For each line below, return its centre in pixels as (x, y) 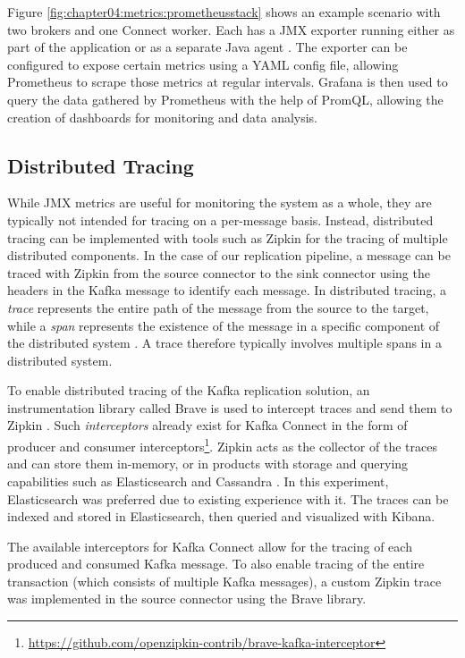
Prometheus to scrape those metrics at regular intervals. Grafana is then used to (228, 82)
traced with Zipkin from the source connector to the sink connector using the (219, 272)
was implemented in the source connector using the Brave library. (187, 599)
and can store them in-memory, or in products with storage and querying (208, 464)
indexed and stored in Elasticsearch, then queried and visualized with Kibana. (221, 516)
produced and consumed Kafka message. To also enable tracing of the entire (216, 564)
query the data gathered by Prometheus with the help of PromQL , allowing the (225, 99)
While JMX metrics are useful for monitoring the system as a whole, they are (220, 202)
